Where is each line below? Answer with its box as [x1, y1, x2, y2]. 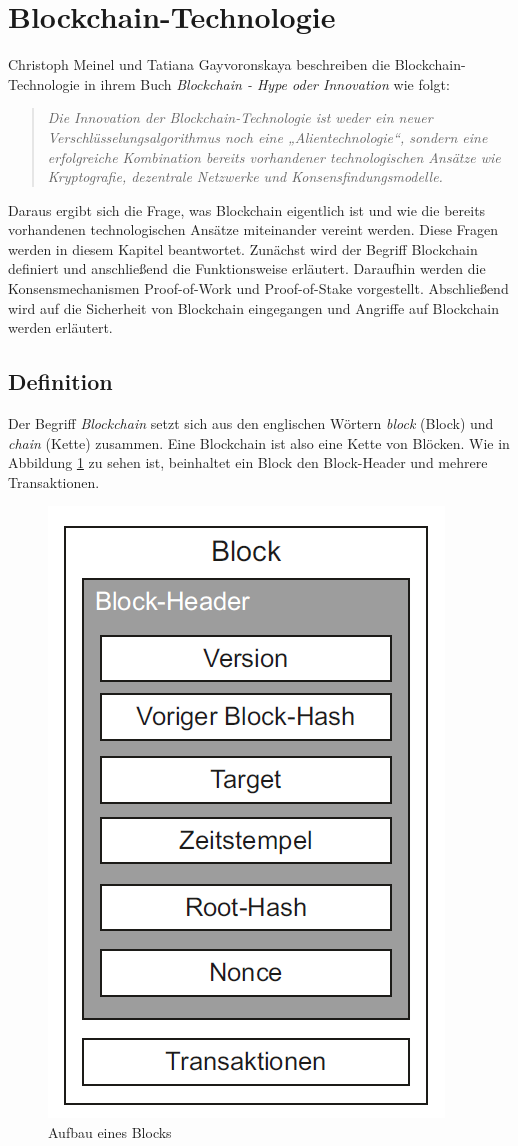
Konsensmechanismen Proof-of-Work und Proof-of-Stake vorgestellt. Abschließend [8, 278, 509, 299]
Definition [8, 366, 113, 397]
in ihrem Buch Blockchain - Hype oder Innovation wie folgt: [84, 73, 450, 94]
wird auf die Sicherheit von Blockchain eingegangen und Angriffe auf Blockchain [8, 297, 499, 318]
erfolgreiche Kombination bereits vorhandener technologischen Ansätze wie [47, 146, 501, 167]
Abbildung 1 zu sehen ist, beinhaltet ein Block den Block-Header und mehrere [8, 452, 488, 473]
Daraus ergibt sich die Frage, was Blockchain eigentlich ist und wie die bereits [8, 199, 486, 220]
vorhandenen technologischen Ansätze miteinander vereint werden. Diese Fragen [8, 219, 499, 240]
